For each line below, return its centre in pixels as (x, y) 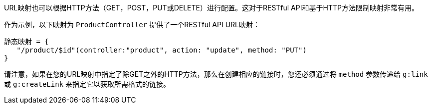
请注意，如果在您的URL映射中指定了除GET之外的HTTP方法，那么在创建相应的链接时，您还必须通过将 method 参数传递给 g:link (216, 74)
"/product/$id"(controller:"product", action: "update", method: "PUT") (162, 50)
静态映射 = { (26, 42)
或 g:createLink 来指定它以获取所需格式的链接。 (87, 84)
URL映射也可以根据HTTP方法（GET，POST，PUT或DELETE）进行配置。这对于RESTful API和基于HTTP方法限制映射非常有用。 (211, 8)
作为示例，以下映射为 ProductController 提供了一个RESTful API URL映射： (132, 25)
